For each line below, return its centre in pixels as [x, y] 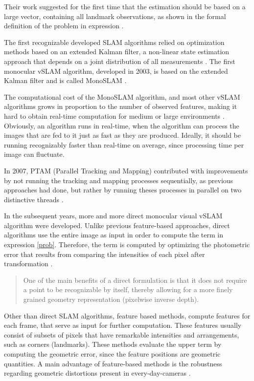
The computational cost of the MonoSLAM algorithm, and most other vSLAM [122, 96]
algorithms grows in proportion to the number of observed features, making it [120, 106]
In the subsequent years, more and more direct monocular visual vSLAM [113, 216]
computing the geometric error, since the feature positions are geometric [112, 354]
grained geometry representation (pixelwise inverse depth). [111, 299]
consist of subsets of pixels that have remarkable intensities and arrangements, [122, 334]
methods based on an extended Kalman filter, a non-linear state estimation [117, 52]
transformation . [28, 264]
